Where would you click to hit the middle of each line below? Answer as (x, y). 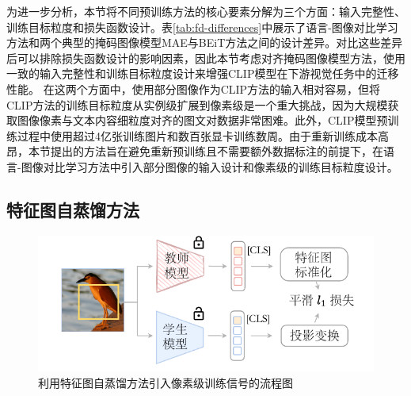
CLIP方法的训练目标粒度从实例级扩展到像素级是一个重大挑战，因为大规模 (197, 104)
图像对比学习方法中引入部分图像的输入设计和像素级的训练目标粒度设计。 (209, 166)
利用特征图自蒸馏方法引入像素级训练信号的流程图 (166, 382)
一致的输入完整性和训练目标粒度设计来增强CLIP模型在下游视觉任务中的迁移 (203, 73)
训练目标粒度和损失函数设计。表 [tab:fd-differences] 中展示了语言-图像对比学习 (202, 27)
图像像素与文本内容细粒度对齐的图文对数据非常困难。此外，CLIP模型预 (202, 120)
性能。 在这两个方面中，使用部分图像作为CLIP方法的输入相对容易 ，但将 (194, 88)
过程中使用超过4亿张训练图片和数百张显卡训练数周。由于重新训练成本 (197, 135)
